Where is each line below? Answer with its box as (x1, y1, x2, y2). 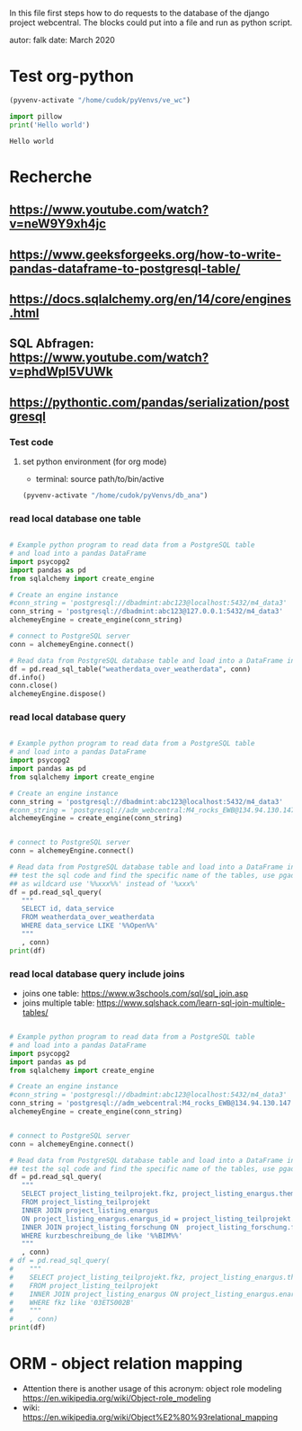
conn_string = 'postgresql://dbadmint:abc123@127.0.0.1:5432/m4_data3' (9, 607, 283, 616)
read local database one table (9, 512, 141, 524)
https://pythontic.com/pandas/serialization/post (9, 395, 289, 410)
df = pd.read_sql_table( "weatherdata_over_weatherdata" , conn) (9, 665, 252, 674)
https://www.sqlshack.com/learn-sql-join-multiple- (96, 997, 286, 1008)
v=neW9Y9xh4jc (9, 216, 106, 232)
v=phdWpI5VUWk (9, 364, 113, 380)
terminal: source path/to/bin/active (35, 474, 164, 484)
